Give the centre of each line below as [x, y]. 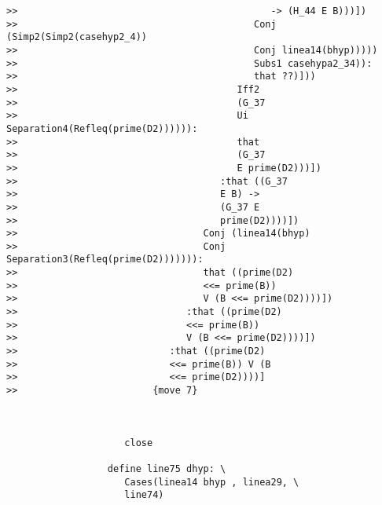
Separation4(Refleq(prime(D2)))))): [102, 128]
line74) [144, 495]
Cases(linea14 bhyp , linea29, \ [212, 482]
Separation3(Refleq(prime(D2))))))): [105, 260]
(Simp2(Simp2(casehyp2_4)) [77, 37]
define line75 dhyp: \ [167, 468]
